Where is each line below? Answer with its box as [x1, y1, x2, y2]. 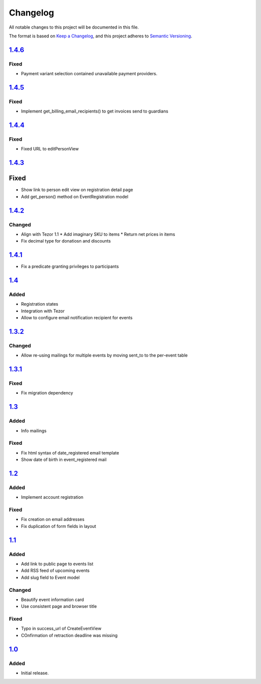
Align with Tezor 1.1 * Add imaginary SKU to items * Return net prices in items [21, 231, 175, 237]
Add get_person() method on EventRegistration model [21, 194, 129, 199]
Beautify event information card [21, 597, 84, 603]
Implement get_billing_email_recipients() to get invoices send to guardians [21, 108, 169, 114]
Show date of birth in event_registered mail [21, 456, 107, 463]
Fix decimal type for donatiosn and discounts [21, 238, 111, 244]
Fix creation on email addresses [21, 517, 85, 522]
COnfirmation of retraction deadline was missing [21, 632, 118, 638]
